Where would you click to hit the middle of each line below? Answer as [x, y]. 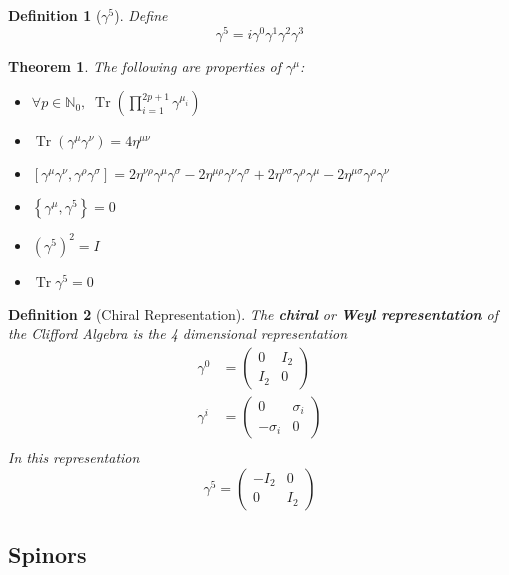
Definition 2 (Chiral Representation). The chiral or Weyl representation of [253, 313]
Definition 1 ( [55, 15]
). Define [141, 15]
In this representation [74, 457]
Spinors [47, 554]
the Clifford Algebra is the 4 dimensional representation [178, 333]
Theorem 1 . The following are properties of [145, 65]
